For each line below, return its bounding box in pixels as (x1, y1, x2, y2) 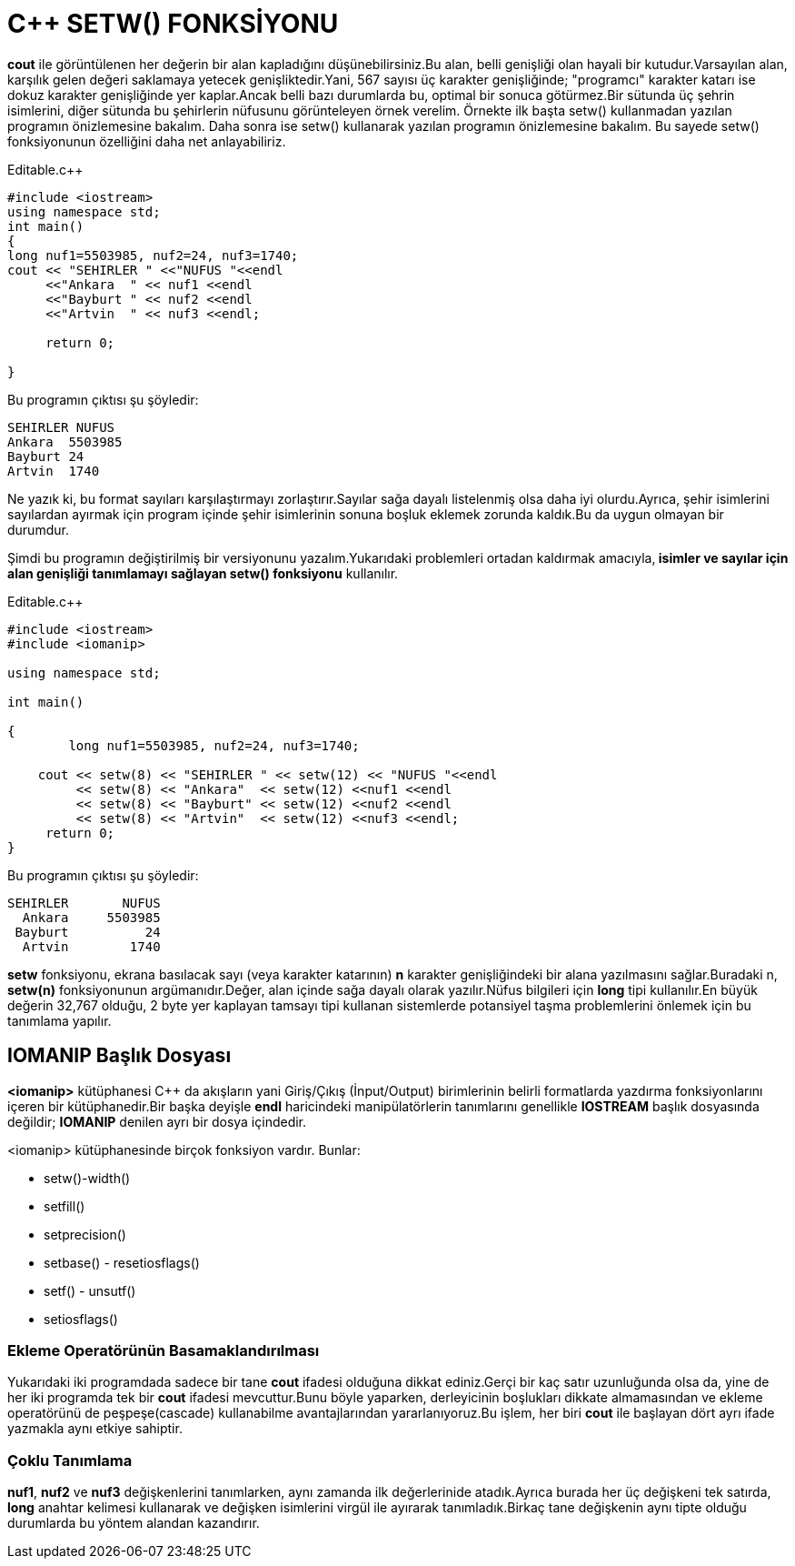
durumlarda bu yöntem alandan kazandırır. (7, 1515, 260, 1531)
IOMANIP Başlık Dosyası (7, 1044, 232, 1068)
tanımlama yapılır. (7, 1012, 112, 1029)
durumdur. (7, 521, 69, 537)
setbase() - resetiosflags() (44, 1254, 200, 1270)
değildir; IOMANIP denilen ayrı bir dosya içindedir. (7, 1113, 307, 1129)
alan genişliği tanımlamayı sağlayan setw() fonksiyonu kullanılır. (7, 565, 399, 581)
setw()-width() (44, 1169, 131, 1186)
